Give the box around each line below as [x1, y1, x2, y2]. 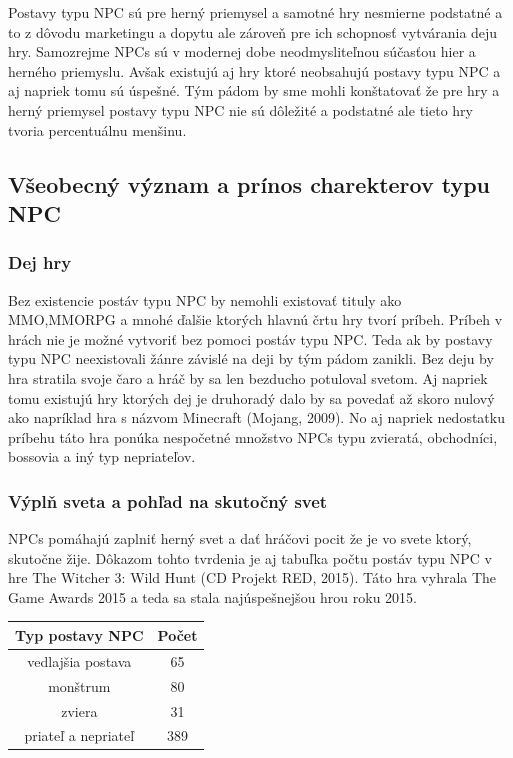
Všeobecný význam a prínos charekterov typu [8, 168, 491, 199]
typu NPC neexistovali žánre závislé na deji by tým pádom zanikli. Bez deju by [8, 348, 494, 369]
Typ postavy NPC [15, 624, 144, 645]
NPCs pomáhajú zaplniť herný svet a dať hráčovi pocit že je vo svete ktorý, [8, 528, 472, 549]
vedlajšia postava [27, 650, 132, 671]
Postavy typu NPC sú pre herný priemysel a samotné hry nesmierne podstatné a [8, 2, 503, 22]
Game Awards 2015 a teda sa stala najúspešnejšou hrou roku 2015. [8, 586, 418, 607]
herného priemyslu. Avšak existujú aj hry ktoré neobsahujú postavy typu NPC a [8, 60, 501, 81]
